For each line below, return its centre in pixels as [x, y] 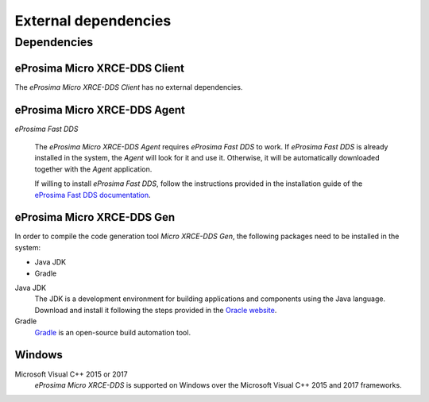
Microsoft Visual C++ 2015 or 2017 [71, 374]
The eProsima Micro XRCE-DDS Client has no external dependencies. [129, 87]
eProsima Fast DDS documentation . [93, 195]
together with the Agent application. [93, 169]
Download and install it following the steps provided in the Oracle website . [156, 310]
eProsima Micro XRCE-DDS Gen [95, 217]
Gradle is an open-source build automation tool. [112, 332]
